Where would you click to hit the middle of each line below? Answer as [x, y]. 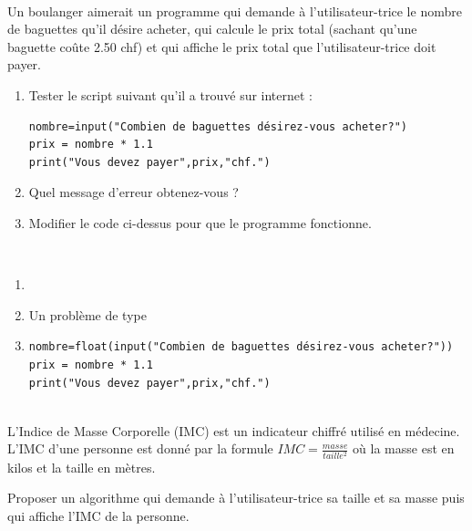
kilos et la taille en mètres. [82, 467]
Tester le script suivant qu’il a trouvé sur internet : [171, 94]
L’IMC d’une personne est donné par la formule [140, 448]
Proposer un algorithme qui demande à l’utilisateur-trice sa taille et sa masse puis [236, 498]
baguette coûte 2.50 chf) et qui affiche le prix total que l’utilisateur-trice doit [222, 46]
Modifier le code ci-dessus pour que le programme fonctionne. [200, 222]
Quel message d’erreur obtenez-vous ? [133, 192]
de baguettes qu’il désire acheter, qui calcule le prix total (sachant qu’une [212, 29]
